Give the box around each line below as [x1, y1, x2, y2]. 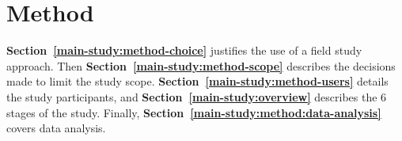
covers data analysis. [6, 120, 106, 136]
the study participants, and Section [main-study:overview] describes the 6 [6, 88, 387, 105]
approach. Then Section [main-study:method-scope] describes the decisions [6, 57, 396, 74]
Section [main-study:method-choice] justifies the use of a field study [6, 42, 362, 59]
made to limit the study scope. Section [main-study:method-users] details [6, 73, 389, 90]
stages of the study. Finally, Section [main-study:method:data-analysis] [6, 104, 381, 120]
